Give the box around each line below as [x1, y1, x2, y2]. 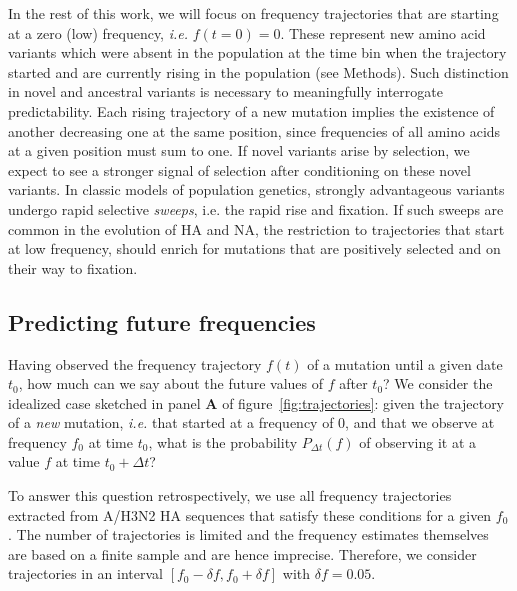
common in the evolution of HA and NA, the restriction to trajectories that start [8, 218, 505, 239]
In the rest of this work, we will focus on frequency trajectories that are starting [8, 3, 499, 23]
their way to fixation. [8, 257, 138, 278]
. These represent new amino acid [280, 22, 486, 43]
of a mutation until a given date [307, 353, 503, 374]
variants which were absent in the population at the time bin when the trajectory [8, 42, 507, 63]
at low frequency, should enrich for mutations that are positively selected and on [8, 238, 501, 259]
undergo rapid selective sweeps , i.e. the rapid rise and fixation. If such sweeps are [8, 198, 504, 219]
